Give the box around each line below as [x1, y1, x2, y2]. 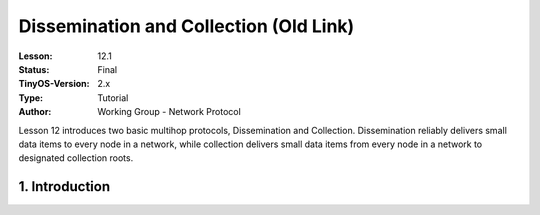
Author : [18, 106, 52, 118]
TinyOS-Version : [18, 78, 90, 90]
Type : [18, 91, 44, 104]
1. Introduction [18, 178, 110, 195]
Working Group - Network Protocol [97, 106, 242, 118]
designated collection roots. [18, 152, 134, 164]
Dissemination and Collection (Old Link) [18, 15, 355, 37]
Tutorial [97, 91, 129, 104]
